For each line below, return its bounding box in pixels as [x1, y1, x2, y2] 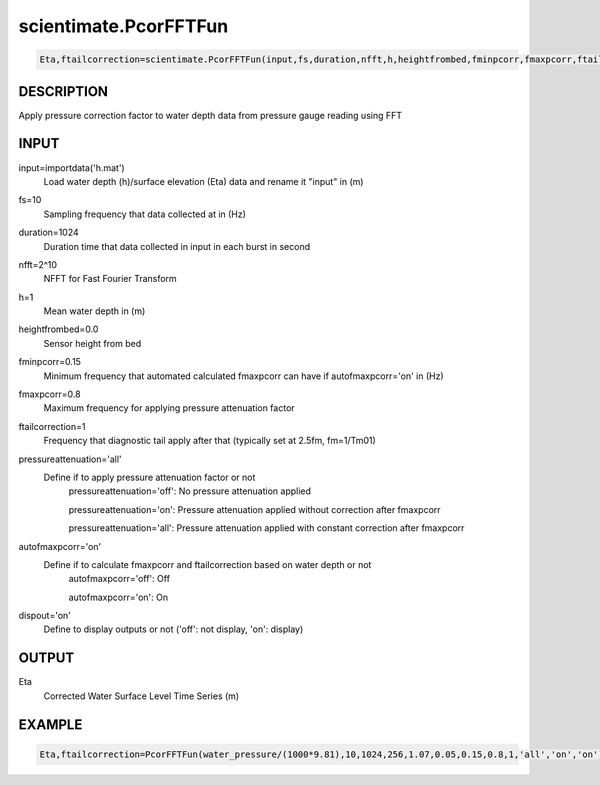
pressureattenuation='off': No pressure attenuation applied [68, 485, 312, 497]
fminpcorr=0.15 [18, 356, 82, 368]
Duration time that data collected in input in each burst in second [43, 240, 311, 252]
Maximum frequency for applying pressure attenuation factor [43, 402, 295, 414]
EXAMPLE [18, 716, 83, 733]
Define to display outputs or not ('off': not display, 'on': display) [43, 623, 304, 635]
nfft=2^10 [18, 258, 58, 270]
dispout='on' [18, 610, 72, 622]
